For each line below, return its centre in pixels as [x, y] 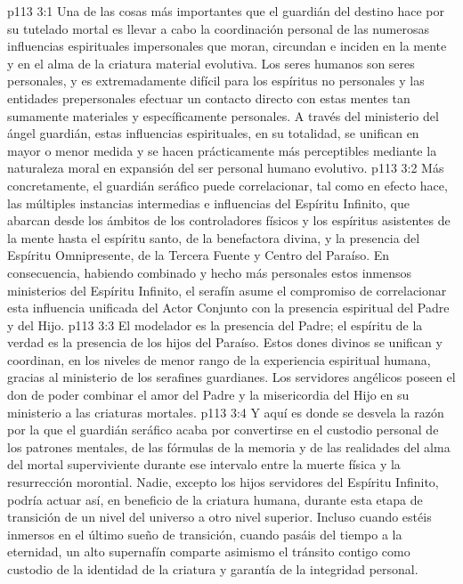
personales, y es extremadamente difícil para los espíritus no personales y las [216, 81]
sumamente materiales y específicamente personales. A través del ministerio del [223, 115]
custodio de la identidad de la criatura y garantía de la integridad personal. [213, 569]
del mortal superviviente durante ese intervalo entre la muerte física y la [204, 464]
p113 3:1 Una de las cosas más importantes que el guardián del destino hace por [226, 11]
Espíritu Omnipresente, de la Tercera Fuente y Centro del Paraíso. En [199, 255]
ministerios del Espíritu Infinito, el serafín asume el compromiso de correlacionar [227, 290]
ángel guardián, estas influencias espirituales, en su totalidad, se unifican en [213, 133]
